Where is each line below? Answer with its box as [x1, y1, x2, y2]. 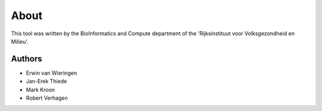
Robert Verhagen [26, 94, 68, 101]
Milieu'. [11, 38, 29, 45]
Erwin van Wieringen [26, 69, 78, 76]
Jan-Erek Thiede [26, 78, 67, 85]
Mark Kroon [26, 86, 55, 93]
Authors [11, 54, 42, 64]
